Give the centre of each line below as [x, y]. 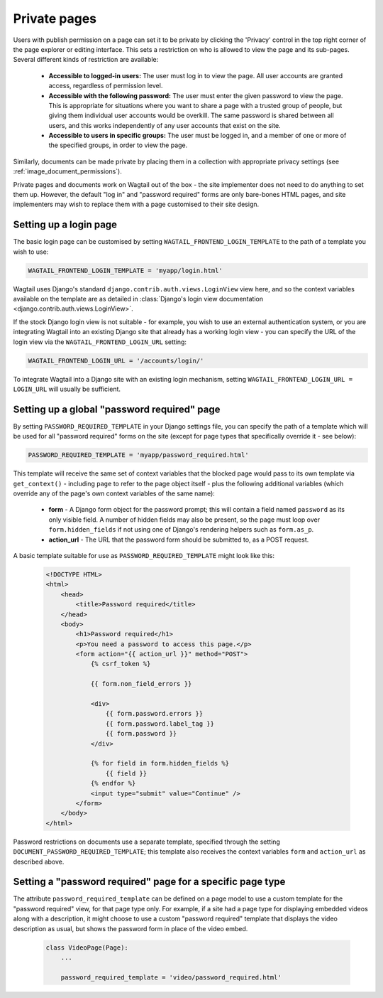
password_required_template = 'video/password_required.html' [171, 977]
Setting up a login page [65, 225]
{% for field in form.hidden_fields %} [160, 763]
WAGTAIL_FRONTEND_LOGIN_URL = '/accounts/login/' [116, 360]
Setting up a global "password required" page [117, 409]
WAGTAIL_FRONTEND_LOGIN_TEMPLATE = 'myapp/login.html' [125, 270]
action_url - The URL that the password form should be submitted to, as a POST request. [179, 540]
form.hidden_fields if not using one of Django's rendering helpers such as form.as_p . [181, 530]
